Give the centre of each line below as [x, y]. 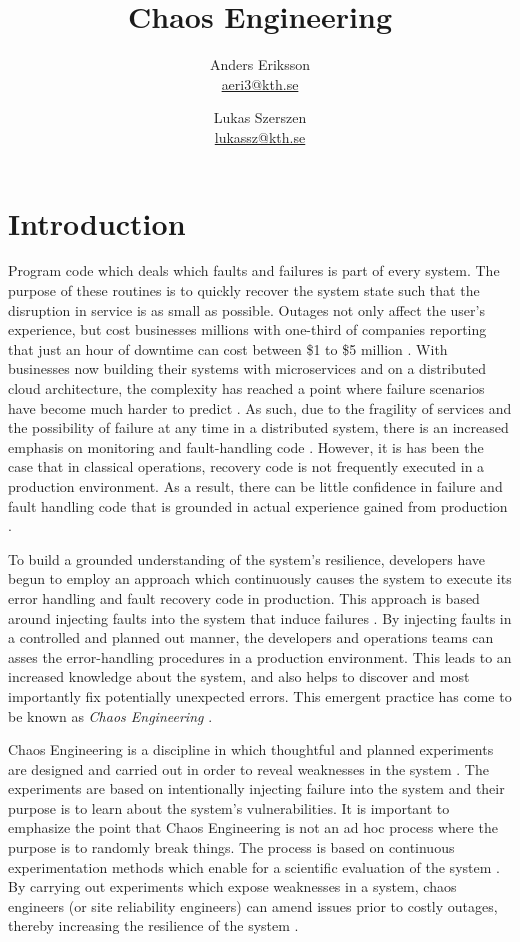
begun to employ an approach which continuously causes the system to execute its [260, 578]
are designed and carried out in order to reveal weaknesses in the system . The [248, 768]
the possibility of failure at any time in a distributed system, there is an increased [258, 427]
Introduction [97, 222]
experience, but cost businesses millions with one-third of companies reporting [247, 329]
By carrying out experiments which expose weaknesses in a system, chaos [232, 886]
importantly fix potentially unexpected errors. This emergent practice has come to [260, 695]
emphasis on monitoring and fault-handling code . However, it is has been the [246, 446]
